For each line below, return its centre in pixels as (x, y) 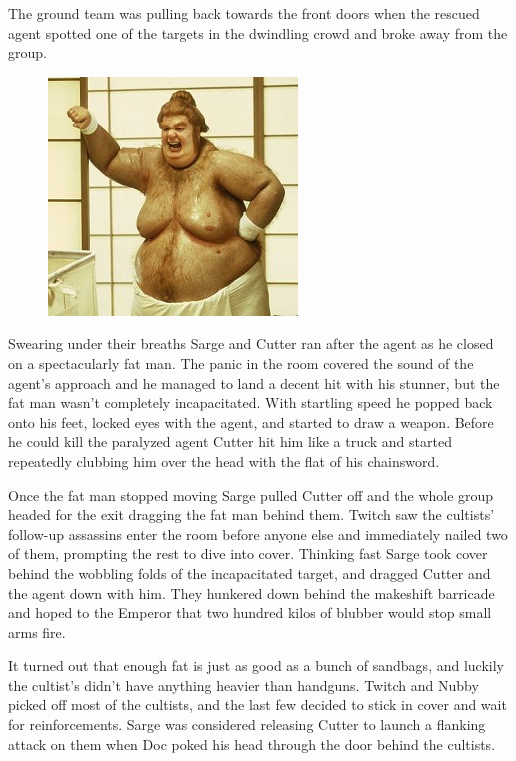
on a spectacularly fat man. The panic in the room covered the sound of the (241, 362)
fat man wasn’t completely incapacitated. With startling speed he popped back (250, 402)
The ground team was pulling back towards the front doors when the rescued (244, 13)
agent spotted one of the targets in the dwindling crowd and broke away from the (258, 32)
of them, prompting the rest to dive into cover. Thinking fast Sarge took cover (248, 553)
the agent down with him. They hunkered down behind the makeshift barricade (251, 592)
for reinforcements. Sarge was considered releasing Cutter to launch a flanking (247, 724)
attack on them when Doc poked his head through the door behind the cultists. (252, 743)
